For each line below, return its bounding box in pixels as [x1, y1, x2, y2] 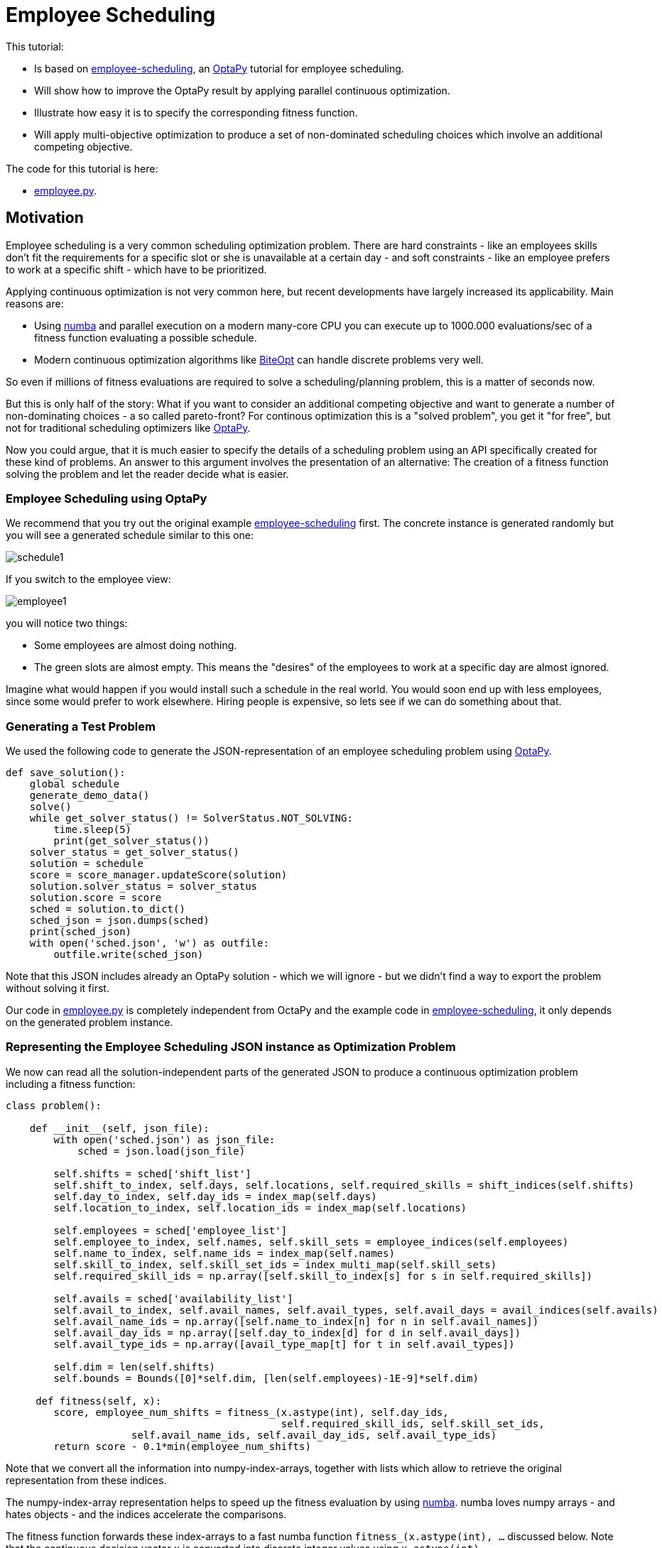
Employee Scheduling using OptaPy [6, 491, 207, 506]
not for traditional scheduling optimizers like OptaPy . [6, 421, 251, 434]
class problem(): [6, 1099, 102, 1111]
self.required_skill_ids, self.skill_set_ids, [281, 1417, 545, 1429]
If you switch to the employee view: [6, 573, 171, 586]
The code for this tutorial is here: [6, 162, 158, 175]
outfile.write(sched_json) [53, 949, 204, 961]
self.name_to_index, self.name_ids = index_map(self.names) [53, 1247, 395, 1259]
